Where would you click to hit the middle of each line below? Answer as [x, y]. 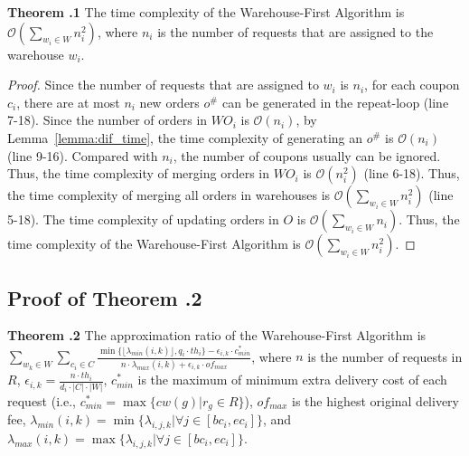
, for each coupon [412, 85]
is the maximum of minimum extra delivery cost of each [292, 380]
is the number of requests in [385, 356]
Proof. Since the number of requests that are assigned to [163, 85]
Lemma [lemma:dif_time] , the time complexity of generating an [185, 137]
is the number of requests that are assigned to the [295, 31]
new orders [169, 102]
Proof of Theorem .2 [105, 297]
